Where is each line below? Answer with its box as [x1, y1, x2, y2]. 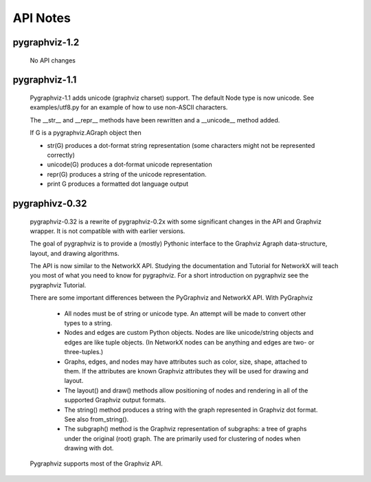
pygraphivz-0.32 [12, 197, 87, 209]
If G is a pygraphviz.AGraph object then [30, 129, 142, 137]
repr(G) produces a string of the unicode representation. [47, 170, 207, 178]
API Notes [12, 10, 71, 25]
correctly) [47, 151, 76, 159]
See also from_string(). [64, 415, 129, 423]
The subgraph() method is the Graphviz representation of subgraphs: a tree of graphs [64, 425, 307, 433]
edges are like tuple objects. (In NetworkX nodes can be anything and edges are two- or [64, 338, 315, 347]
